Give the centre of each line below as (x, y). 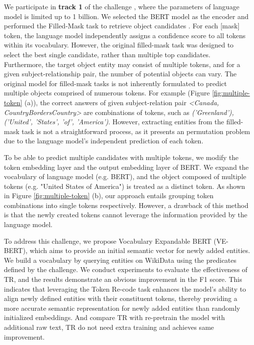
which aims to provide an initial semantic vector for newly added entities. (140, 250)
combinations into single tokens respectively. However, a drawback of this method (126, 205)
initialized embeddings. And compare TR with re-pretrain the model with (115, 317)
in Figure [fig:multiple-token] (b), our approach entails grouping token (109, 195)
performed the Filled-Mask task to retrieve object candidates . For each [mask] (122, 26)
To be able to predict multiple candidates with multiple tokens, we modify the (121, 157)
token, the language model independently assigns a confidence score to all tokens (125, 35)
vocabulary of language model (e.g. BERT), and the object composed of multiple (125, 176)
